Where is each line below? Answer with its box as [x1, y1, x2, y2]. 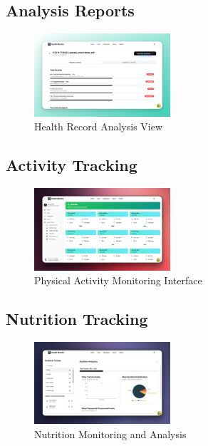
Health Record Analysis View [34, 119, 163, 134]
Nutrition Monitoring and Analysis [34, 427, 187, 442]
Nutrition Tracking [6, 308, 148, 330]
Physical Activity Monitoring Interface [34, 273, 202, 288]
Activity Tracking [6, 154, 137, 176]
